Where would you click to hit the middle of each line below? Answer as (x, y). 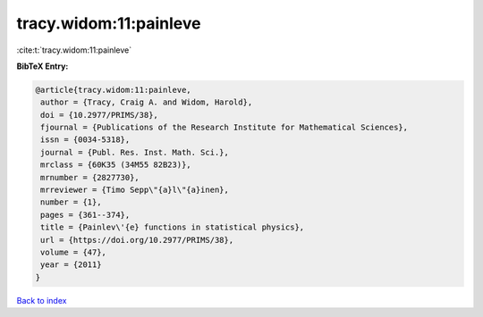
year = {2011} (71, 265)
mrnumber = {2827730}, (90, 177)
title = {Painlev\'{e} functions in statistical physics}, (173, 227)
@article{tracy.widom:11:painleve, (113, 90)
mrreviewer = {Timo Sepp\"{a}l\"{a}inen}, (135, 190)
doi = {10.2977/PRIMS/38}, (99, 115)
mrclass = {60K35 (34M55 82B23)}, (116, 165)
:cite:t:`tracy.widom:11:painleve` (74, 50)
